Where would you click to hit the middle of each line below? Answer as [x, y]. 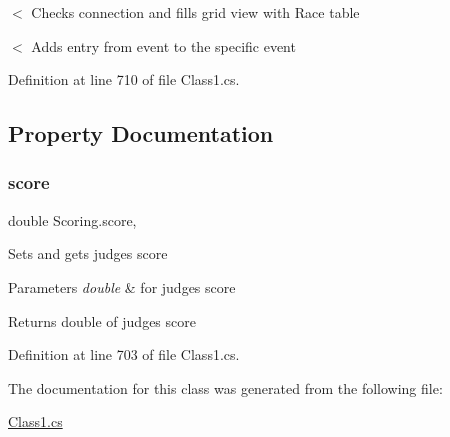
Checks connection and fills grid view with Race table [195, 12]
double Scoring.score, [72, 219]
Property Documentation [141, 133]
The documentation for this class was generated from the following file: [225, 387]
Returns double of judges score [102, 320]
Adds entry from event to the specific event [163, 45]
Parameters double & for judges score [122, 286]
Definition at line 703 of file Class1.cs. [124, 354]
